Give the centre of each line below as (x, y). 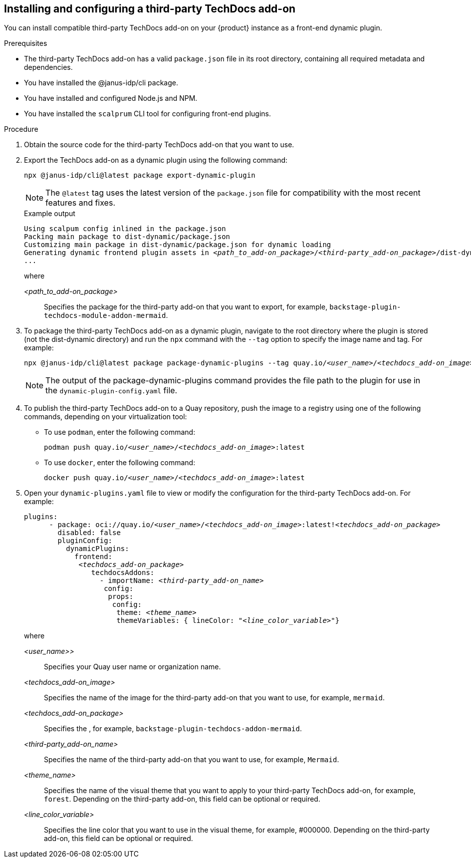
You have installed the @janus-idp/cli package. (101, 83)
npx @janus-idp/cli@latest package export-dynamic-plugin (140, 175)
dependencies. (48, 67)
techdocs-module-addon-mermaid (105, 316)
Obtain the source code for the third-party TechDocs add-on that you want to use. (159, 145)
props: (121, 597)
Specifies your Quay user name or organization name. (132, 667)
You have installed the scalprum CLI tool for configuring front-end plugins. (147, 114)
